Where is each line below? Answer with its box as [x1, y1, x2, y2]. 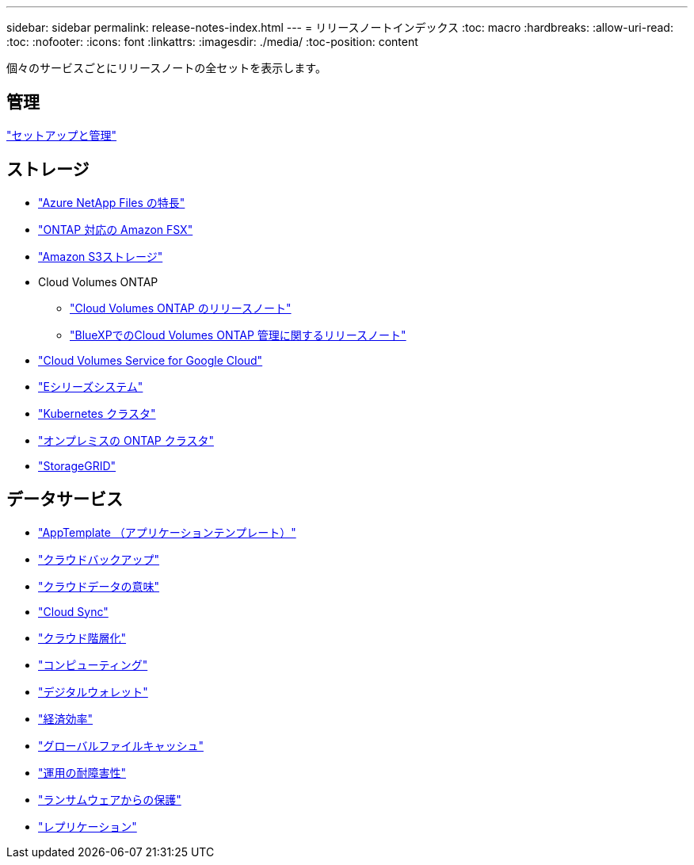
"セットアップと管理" [6, 128, 117, 142]
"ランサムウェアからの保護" [38, 792, 181, 806]
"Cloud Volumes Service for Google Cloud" [38, 353, 263, 367]
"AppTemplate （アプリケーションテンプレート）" [38, 525, 296, 539]
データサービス [6, 489, 123, 510]
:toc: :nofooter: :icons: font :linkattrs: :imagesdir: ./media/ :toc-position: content [6, 35, 418, 48]
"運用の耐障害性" [38, 765, 127, 779]
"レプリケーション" [38, 819, 137, 833]
